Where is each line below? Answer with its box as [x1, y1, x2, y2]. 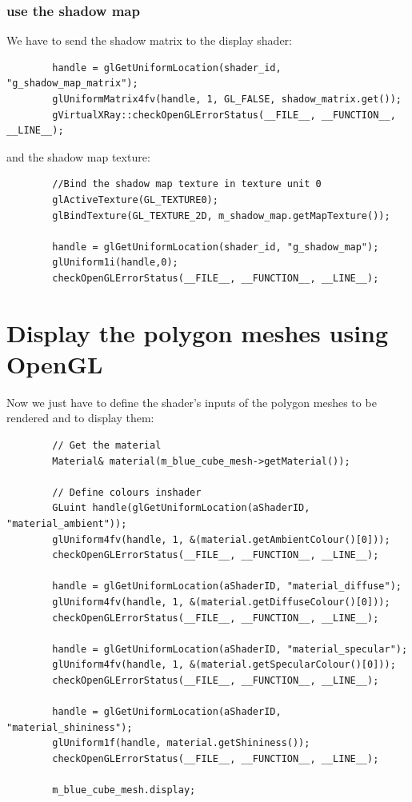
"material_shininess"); [6, 721, 133, 733]
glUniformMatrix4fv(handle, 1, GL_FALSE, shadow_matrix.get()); [52, 94, 402, 105]
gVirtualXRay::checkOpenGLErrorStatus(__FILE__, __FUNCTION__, [52, 109, 396, 121]
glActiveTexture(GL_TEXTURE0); [52, 194, 218, 205]
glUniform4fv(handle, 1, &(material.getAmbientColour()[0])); [52, 533, 390, 545]
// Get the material [52, 440, 162, 452]
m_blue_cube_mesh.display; [52, 784, 196, 796]
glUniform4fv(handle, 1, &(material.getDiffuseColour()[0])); [52, 596, 390, 608]
